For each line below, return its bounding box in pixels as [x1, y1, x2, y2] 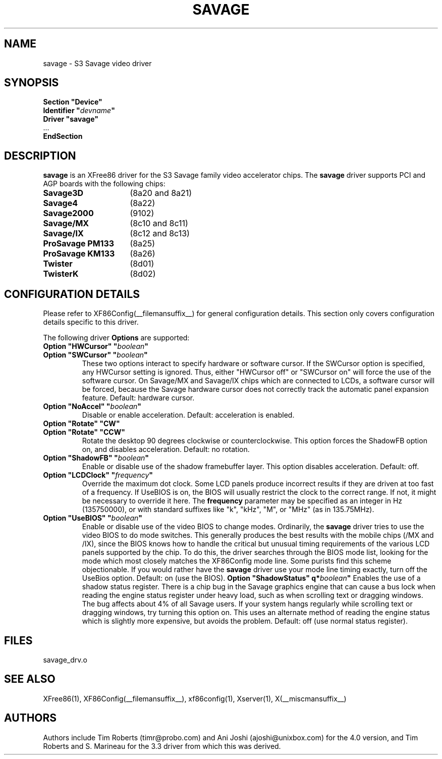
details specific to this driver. [43, 318, 139, 327]
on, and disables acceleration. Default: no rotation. [82, 445, 250, 454]
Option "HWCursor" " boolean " [43, 342, 149, 351]
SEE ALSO [4, 673, 56, 686]
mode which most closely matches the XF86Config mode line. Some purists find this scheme [82, 556, 392, 566]
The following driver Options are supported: [43, 333, 190, 342]
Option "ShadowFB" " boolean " [43, 453, 149, 463]
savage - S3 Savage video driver [43, 59, 152, 68]
